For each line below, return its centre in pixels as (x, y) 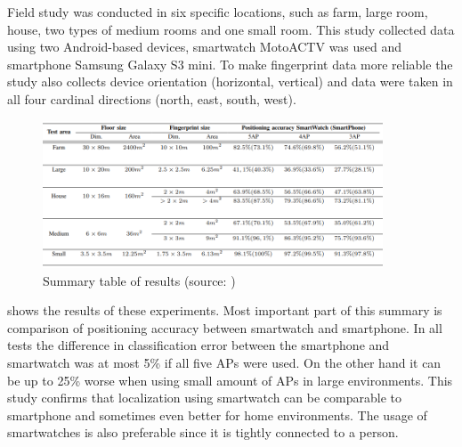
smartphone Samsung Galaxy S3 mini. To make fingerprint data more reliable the (230, 64)
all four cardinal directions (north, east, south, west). (152, 98)
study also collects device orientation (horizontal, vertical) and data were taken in (230, 81)
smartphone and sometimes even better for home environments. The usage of (217, 414)
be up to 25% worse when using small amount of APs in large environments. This (230, 380)
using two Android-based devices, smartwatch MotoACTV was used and (205, 47)
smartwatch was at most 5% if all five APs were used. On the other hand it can (224, 362)
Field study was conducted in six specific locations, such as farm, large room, (218, 12)
